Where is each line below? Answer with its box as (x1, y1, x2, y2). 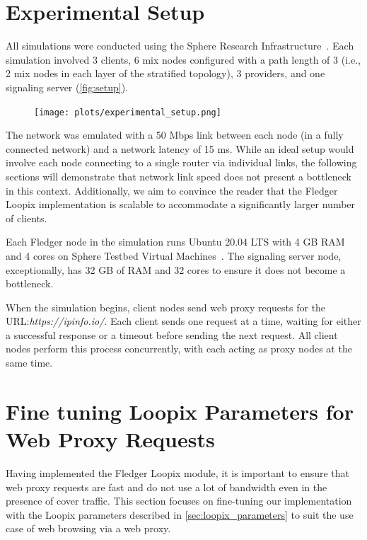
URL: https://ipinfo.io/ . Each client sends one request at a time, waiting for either (6, 314, 361, 328)
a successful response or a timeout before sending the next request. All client (6, 327, 338, 342)
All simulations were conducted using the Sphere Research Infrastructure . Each (6, 38, 354, 53)
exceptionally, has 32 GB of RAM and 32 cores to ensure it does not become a (6, 262, 346, 277)
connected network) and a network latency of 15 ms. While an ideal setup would (6, 141, 354, 156)
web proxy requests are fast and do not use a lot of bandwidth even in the (6, 479, 327, 494)
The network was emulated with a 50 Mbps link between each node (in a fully (6, 127, 344, 142)
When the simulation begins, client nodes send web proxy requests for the (6, 299, 326, 314)
